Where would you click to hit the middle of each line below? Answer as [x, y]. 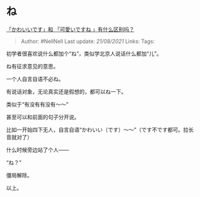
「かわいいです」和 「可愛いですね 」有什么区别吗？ [70, 29]
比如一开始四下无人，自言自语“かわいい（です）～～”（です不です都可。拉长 [100, 130]
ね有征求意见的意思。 [32, 66]
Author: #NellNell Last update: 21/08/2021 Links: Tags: [88, 41]
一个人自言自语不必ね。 [35, 79]
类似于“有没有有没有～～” [37, 104]
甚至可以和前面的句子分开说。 [43, 117]
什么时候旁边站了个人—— [38, 150]
